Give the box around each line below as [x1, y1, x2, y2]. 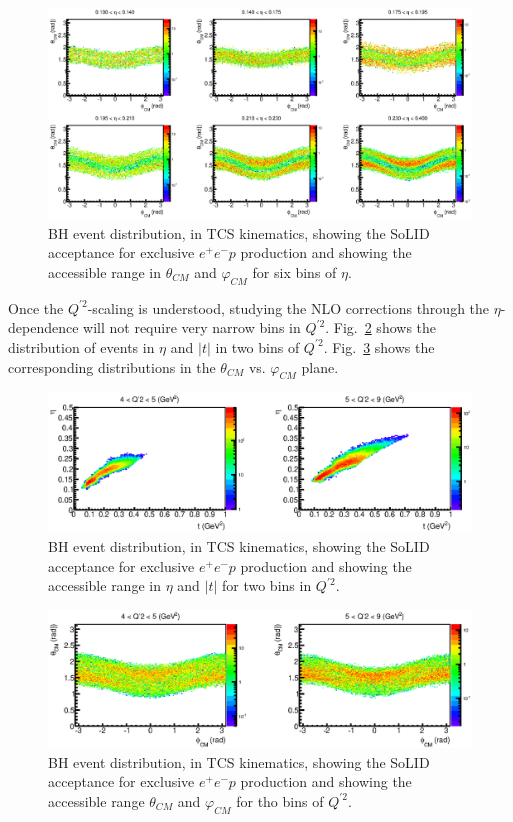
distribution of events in [8, 336, 155, 357]
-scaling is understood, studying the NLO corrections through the [87, 297, 490, 318]
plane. [301, 356, 339, 377]
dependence [8, 317, 79, 338]
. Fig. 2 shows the [325, 317, 437, 338]
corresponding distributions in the [8, 356, 216, 377]
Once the [8, 297, 64, 318]
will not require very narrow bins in [83, 317, 301, 338]
